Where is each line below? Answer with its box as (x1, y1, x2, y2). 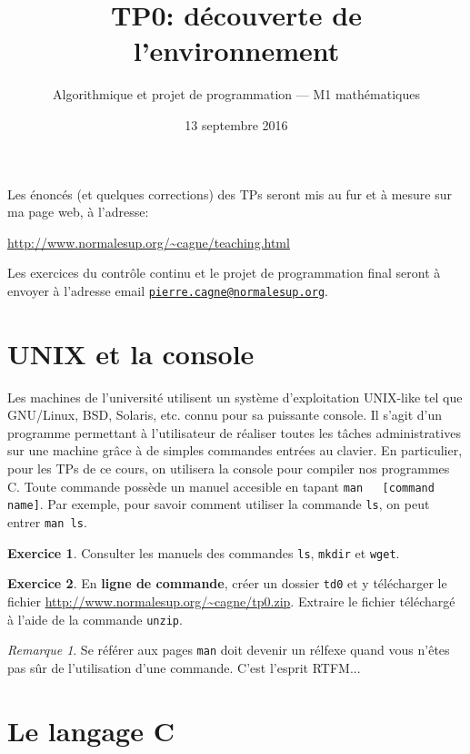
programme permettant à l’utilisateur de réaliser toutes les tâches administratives (7, 423, 461, 442)
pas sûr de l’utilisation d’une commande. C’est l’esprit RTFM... (7, 657, 361, 677)
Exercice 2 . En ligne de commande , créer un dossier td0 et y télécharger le (7, 574, 447, 593)
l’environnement (133, 32, 340, 69)
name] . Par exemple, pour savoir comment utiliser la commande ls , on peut (7, 494, 430, 514)
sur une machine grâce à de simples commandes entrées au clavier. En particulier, (7, 441, 463, 460)
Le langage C (7, 711, 175, 749)
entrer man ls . (7, 512, 87, 531)
